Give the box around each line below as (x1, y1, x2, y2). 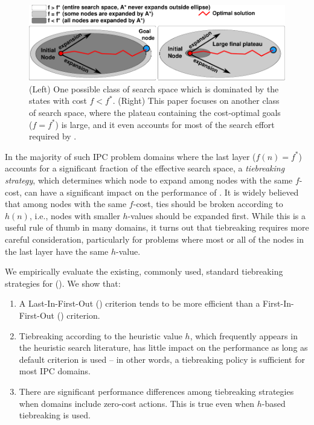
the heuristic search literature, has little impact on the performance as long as (19, 341, 308, 354)
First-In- (263, 297, 294, 310)
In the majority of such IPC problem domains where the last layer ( (5, 150, 256, 162)
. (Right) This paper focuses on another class (112, 94, 280, 107)
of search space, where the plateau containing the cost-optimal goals (29, 106, 281, 119)
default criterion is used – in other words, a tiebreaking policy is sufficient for (19, 353, 305, 365)
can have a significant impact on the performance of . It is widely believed (24, 185, 299, 198)
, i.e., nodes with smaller (29, 209, 120, 222)
